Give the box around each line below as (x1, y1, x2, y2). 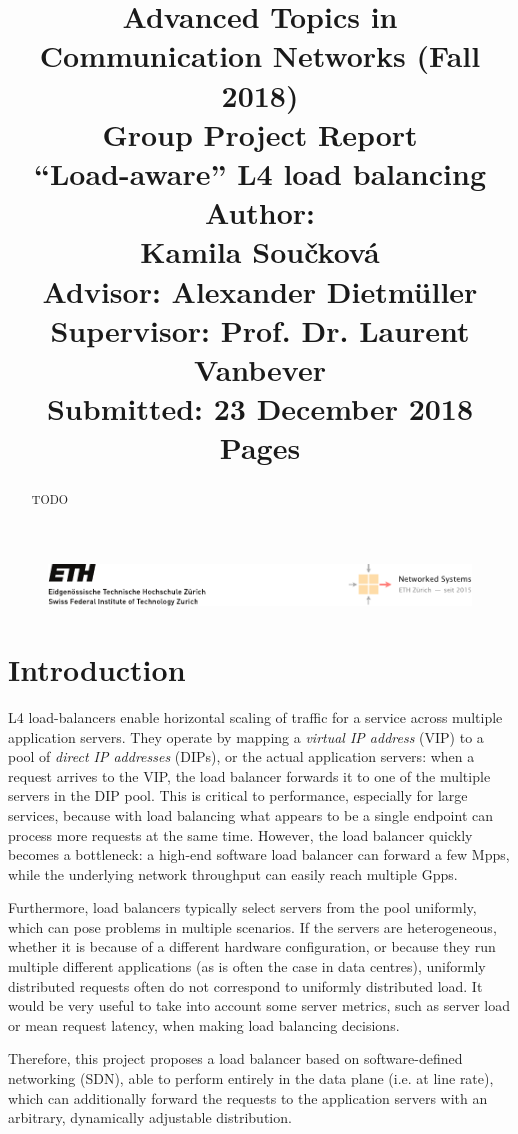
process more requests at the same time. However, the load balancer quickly (8, 824, 473, 845)
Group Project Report (102, 113, 418, 154)
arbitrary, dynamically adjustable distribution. (8, 1107, 292, 1128)
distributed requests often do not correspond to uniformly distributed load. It (8, 975, 483, 996)
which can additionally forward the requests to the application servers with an (8, 1087, 488, 1108)
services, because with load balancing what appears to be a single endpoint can (8, 804, 494, 825)
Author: (204, 192, 316, 233)
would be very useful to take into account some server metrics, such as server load (8, 995, 510, 1016)
